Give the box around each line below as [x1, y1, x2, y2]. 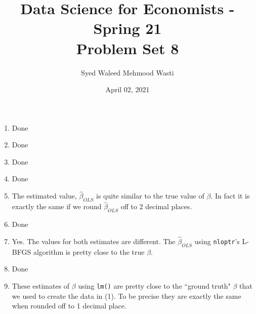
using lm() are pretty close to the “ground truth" [78, 280, 231, 291]
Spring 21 [93, 18, 162, 38]
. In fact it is [210, 190, 250, 201]
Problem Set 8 [76, 37, 179, 58]
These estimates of [12, 280, 70, 291]
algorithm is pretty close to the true [33, 246, 145, 257]
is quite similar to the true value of [96, 190, 204, 201]
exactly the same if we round [12, 201, 102, 212]
